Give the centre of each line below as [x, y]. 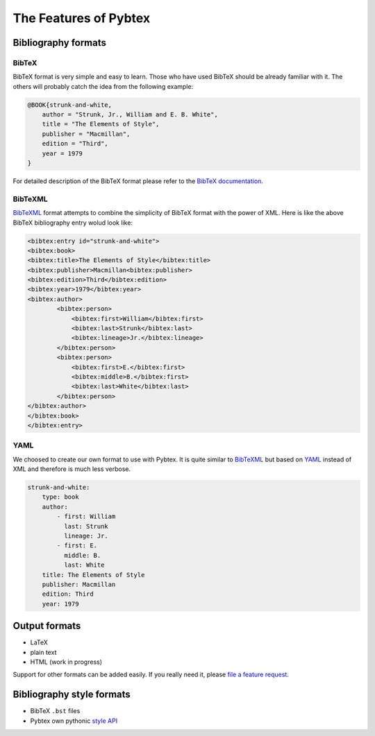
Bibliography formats [60, 43]
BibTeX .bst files [55, 711]
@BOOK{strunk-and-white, [70, 105]
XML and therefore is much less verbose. [72, 469]
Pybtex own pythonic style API [74, 721]
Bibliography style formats [72, 695]
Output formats [47, 626]
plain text [43, 652]
